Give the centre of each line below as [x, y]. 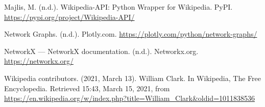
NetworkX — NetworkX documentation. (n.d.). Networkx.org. [101, 51]
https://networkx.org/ [39, 61]
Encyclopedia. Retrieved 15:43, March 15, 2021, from [87, 88]
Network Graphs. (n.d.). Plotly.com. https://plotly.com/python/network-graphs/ [131, 34]
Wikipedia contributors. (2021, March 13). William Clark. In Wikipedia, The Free [132, 78]
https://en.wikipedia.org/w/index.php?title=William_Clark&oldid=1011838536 [130, 98]
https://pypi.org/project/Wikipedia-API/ [69, 17]
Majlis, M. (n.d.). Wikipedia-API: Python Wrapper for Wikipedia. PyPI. [118, 7]
